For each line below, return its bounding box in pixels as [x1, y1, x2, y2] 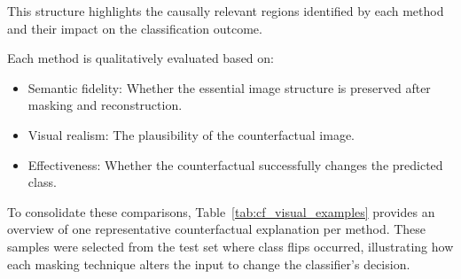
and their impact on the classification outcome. [7, 19, 262, 37]
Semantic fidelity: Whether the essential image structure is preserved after [27, 78, 431, 97]
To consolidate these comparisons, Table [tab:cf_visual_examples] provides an [7, 202, 435, 221]
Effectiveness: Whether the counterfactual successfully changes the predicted [27, 155, 443, 174]
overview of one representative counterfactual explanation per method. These [7, 220, 426, 238]
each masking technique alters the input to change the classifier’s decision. [7, 254, 410, 273]
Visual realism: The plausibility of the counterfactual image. [27, 125, 356, 143]
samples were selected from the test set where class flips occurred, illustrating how [7, 236, 454, 255]
